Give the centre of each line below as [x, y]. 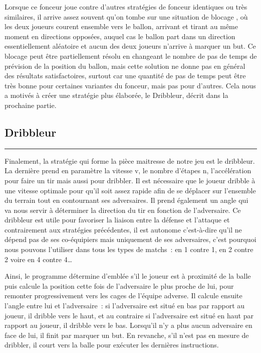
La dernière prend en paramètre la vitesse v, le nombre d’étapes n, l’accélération [128, 170]
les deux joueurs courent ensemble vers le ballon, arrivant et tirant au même [121, 26]
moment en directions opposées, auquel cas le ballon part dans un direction [120, 36]
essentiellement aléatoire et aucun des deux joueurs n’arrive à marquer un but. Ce [130, 46]
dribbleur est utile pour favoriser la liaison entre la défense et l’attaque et [117, 220]
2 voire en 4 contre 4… [39, 259]
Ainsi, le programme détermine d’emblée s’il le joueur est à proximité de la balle [128, 276]
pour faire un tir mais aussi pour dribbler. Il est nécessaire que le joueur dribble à [130, 180]
